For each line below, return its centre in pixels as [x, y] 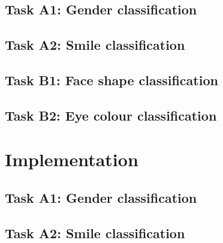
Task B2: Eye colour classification [111, 115]
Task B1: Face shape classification [111, 79]
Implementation [72, 159]
